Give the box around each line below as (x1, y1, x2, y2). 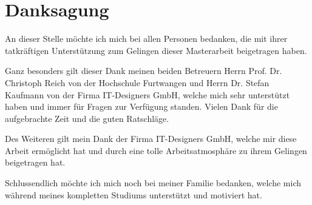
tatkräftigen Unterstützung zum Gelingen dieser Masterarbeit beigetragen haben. (5, 44, 307, 56)
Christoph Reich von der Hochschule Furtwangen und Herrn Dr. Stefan (5, 76, 270, 89)
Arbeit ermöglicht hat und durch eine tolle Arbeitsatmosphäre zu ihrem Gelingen (5, 144, 307, 156)
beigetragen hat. (5, 156, 66, 169)
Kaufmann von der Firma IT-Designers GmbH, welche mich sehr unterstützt (5, 88, 290, 101)
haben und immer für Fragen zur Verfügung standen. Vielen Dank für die (5, 100, 278, 113)
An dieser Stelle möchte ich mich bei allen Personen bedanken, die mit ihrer (5, 32, 288, 45)
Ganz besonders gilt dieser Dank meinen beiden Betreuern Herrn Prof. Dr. (5, 64, 282, 77)
